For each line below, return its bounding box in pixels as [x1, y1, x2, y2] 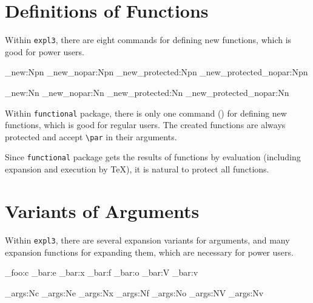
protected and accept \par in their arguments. [5, 130, 177, 143]
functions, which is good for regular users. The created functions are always [5, 118, 286, 131]
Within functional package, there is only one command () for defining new [5, 106, 287, 119]
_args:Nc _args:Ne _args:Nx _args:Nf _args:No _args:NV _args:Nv [5, 286, 264, 299]
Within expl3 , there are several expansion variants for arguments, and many [5, 233, 290, 246]
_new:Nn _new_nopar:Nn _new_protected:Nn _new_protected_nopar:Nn [5, 86, 289, 98]
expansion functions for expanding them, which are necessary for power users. [5, 245, 294, 258]
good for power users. [5, 45, 84, 58]
